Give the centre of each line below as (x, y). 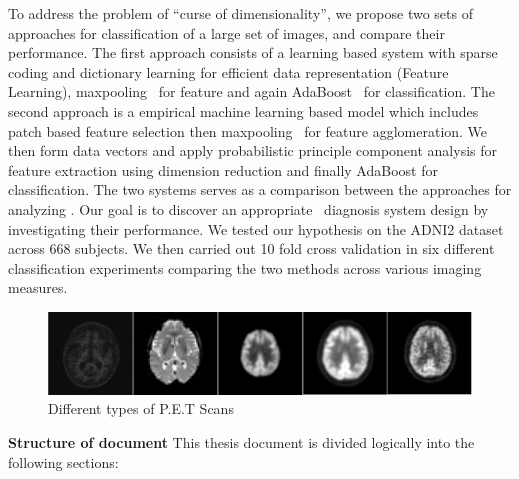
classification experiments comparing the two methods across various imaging (245, 267)
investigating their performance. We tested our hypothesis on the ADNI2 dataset (256, 228)
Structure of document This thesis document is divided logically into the (241, 441)
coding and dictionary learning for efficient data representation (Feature (228, 71)
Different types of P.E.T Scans (141, 408)
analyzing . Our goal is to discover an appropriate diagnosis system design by (248, 208)
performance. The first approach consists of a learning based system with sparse (253, 52)
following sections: (63, 461)
